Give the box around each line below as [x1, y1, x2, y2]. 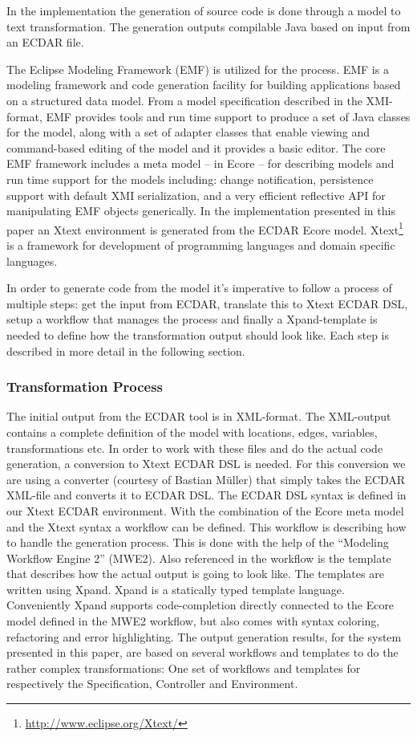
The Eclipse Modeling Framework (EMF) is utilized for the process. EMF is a [6, 60, 389, 77]
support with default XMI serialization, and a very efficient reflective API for [6, 186, 386, 203]
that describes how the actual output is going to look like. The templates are [6, 565, 384, 582]
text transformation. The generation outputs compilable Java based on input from [6, 18, 411, 35]
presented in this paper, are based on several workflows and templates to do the [6, 644, 399, 661]
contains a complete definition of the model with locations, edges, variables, [6, 423, 378, 440]
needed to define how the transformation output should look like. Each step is [6, 326, 389, 343]
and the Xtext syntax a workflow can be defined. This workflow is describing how [6, 518, 407, 535]
